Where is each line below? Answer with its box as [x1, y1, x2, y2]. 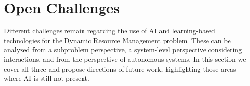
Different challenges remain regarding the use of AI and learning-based [4, 26, 215, 36]
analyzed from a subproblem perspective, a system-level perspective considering [4, 44, 242, 55]
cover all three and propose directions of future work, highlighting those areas [4, 63, 236, 73]
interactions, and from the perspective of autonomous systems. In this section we [4, 54, 246, 64]
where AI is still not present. [4, 73, 89, 83]
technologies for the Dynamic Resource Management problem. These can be [4, 35, 231, 45]
